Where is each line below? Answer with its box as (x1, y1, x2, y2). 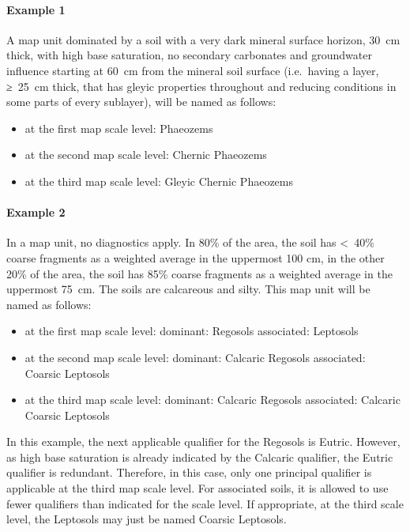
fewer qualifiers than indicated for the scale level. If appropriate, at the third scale (6, 495, 404, 511)
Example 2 (6, 204, 66, 221)
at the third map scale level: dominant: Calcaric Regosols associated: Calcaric (24, 391, 401, 408)
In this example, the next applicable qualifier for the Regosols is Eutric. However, (6, 433, 401, 450)
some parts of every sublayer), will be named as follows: (6, 93, 276, 110)
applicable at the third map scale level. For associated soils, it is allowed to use (6, 480, 389, 496)
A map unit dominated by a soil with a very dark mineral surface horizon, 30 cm (6, 31, 401, 47)
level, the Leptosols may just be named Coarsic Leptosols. (6, 511, 287, 527)
